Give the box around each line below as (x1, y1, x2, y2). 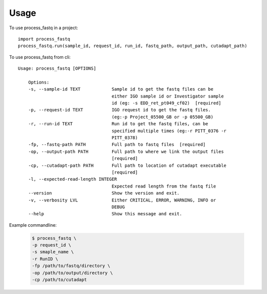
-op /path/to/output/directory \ (32, 270, 113, 276)
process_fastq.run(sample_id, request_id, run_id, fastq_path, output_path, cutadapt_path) (18, 43, 247, 49)
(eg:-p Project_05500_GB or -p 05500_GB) (111, 114, 214, 120)
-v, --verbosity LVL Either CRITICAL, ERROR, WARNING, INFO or (28, 197, 216, 203)
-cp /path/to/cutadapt (32, 277, 87, 283)
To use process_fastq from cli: (9, 54, 71, 60)
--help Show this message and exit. (28, 211, 182, 217)
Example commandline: (9, 222, 57, 228)
